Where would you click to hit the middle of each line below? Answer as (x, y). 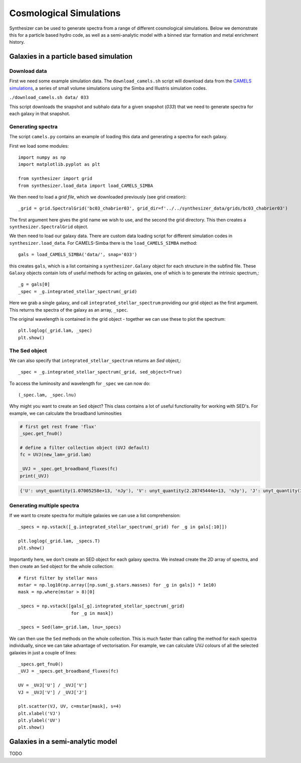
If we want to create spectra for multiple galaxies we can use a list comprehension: (95, 515)
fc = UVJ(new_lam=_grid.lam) (56, 455)
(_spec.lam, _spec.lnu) (47, 395)
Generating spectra (33, 127)
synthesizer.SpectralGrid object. (49, 227)
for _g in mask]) (92, 613)
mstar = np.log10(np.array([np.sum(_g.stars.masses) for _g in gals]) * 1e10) (117, 585)
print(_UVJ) (35, 476)
